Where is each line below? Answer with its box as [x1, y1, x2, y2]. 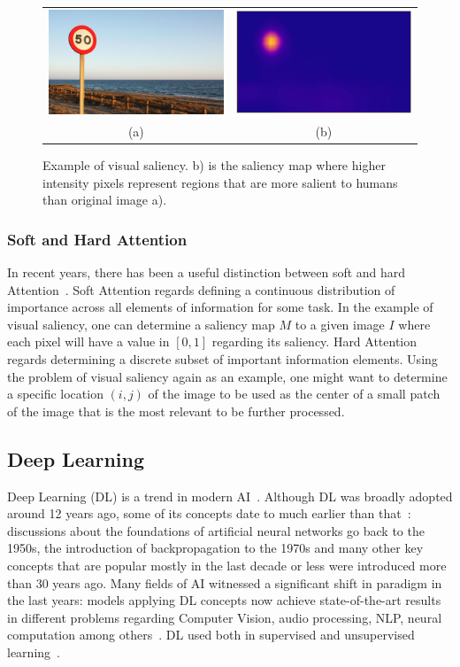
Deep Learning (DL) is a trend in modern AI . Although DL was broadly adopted [7, 486, 453, 505]
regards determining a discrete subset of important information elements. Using [7, 349, 438, 368]
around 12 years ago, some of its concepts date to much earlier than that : [7, 504, 411, 523]
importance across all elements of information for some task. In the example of [7, 298, 433, 316]
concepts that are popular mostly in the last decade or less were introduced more [7, 555, 447, 574]
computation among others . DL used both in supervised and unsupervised [7, 625, 415, 644]
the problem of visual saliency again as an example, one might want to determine [7, 367, 448, 385]
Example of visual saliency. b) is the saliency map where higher [42, 156, 386, 175]
